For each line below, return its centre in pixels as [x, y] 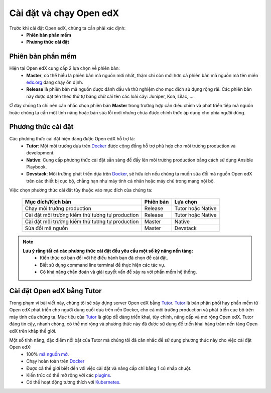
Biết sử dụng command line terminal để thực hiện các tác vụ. [103, 265]
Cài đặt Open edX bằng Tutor [56, 291]
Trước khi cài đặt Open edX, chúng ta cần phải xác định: [67, 28]
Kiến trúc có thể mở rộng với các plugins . [69, 375]
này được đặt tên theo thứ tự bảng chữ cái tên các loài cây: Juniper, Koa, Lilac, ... [110, 96]
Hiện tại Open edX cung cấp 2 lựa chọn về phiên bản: [64, 68]
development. [40, 153]
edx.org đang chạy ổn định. [55, 82]
